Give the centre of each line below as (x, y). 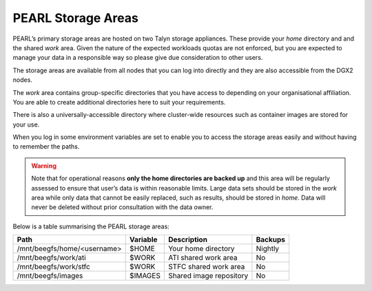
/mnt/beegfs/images (50, 276)
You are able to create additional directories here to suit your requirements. (119, 102)
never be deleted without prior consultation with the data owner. (122, 207)
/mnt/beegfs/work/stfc (54, 267)
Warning (44, 166)
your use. (26, 125)
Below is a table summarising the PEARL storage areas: (91, 226)
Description (188, 239)
